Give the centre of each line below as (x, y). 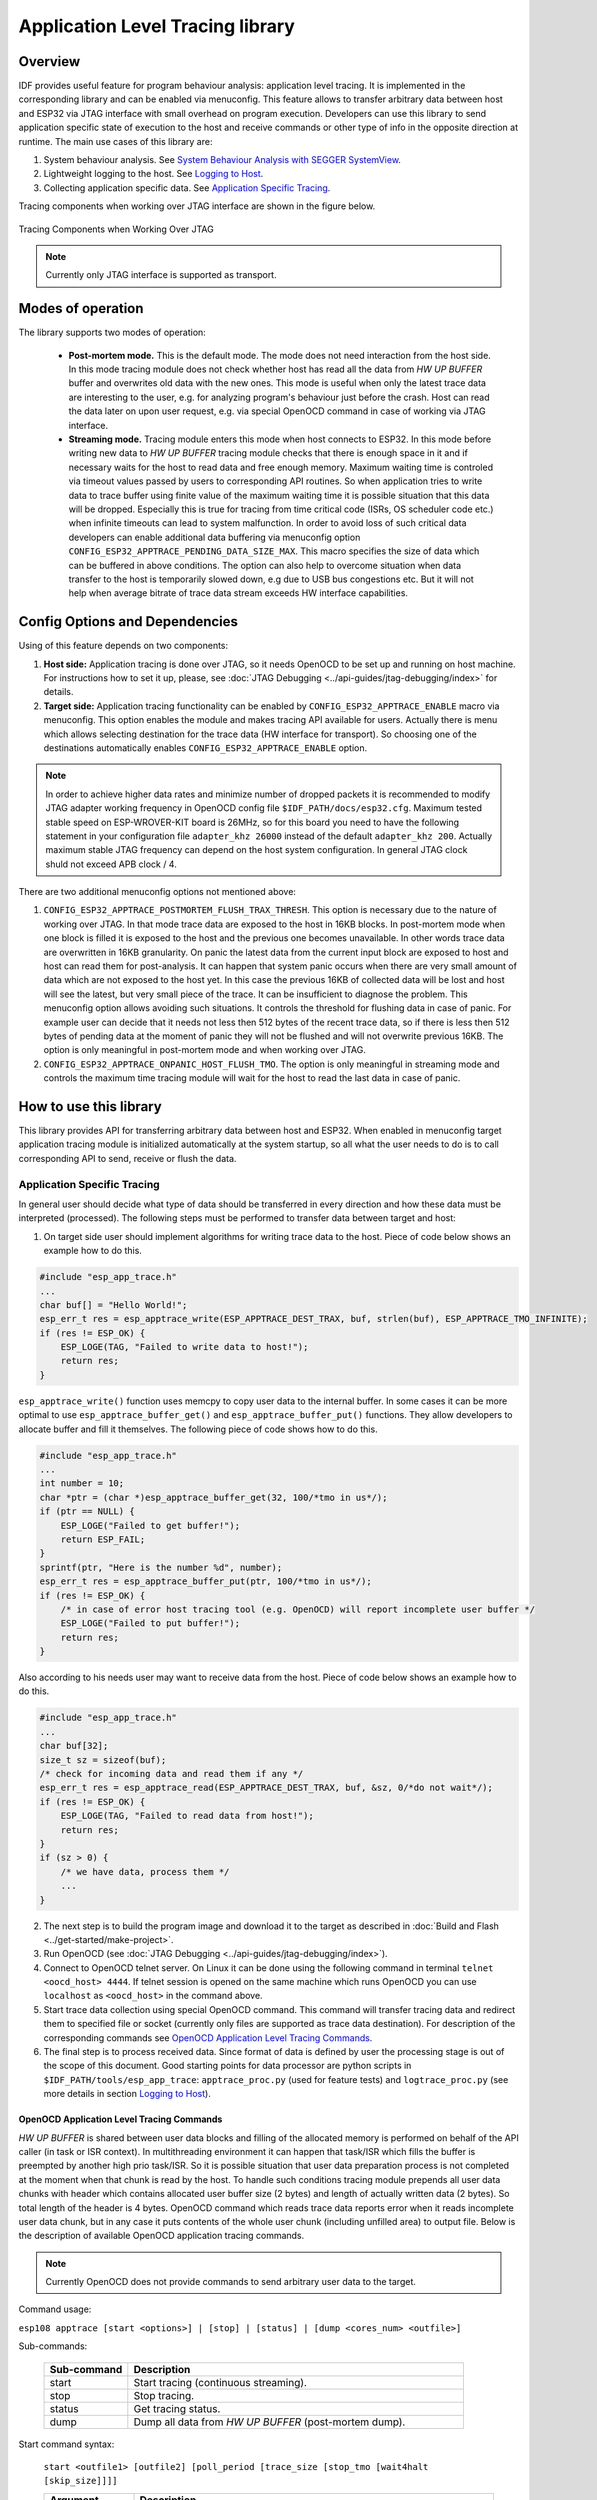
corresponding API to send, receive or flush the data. (127, 1158)
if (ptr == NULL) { (87, 1511)
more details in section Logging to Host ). (127, 2094)
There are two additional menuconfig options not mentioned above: (157, 892)
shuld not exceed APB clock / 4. (111, 864)
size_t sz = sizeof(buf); (103, 1759)
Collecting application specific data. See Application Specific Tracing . (187, 187)
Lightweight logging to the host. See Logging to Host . (153, 174)
